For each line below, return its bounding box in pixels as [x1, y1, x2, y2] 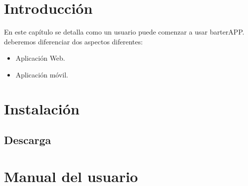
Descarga [4, 132, 51, 148]
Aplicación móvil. [15, 69, 68, 79]
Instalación [4, 98, 80, 118]
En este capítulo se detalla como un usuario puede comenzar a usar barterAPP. [4, 27, 245, 37]
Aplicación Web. [15, 53, 65, 63]
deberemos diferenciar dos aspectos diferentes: [4, 36, 143, 46]
